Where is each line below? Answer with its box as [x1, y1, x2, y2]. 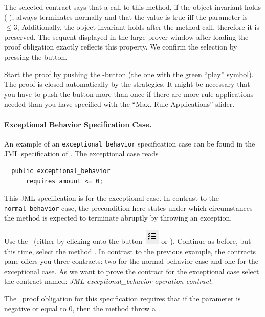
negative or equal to [4, 303, 67, 313]
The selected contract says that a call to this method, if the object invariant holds [4, 2, 261, 12]
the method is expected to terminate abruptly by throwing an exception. [4, 212, 232, 223]
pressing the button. [4, 51, 68, 62]
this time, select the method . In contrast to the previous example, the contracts [4, 246, 256, 256]
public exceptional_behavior [11, 167, 111, 175]
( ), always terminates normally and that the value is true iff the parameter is [4, 11, 248, 22]
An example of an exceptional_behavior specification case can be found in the [4, 138, 255, 149]
